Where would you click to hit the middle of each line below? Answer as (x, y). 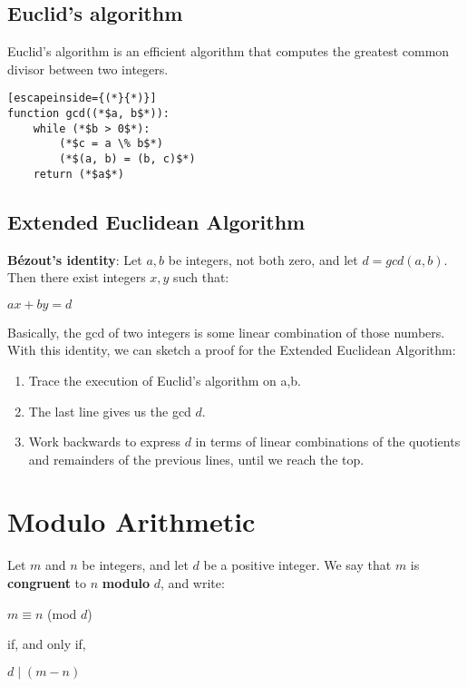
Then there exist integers (77, 277)
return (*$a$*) (78, 174)
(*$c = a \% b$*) (111, 144)
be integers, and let (135, 565)
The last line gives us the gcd (110, 411)
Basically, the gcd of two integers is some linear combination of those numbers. (226, 332)
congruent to (47, 583)
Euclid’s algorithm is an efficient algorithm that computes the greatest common (229, 51)
